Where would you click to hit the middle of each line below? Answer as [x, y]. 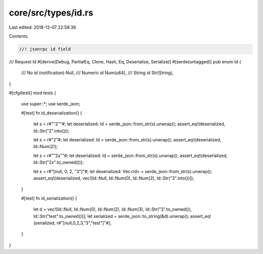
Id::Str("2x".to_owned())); [58, 162]
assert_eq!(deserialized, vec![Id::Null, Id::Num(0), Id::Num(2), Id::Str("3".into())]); [114, 178]
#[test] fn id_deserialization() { [52, 113]
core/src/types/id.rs [51, 13]
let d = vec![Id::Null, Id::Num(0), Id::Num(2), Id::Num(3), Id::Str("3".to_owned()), [113, 209]
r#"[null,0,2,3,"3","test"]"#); [84, 223]
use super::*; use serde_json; [51, 104]
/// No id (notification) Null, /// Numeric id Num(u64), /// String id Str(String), [97, 73]
